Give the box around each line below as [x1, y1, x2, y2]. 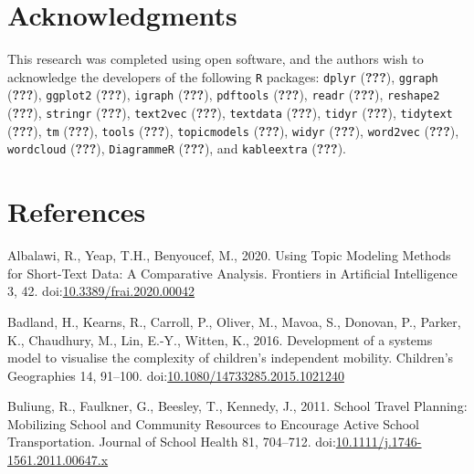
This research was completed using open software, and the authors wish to [7, 49, 424, 68]
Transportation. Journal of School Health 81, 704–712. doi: [7, 432, 336, 451]
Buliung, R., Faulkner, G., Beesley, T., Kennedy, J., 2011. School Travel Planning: [7, 396, 468, 416]
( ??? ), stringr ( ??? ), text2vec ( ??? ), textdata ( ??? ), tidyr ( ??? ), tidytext [7, 103, 453, 122]
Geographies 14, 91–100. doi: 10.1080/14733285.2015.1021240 [7, 365, 344, 384]
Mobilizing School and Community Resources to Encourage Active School [7, 414, 419, 433]
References [7, 193, 146, 230]
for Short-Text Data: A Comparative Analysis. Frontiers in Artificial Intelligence [7, 263, 458, 282]
